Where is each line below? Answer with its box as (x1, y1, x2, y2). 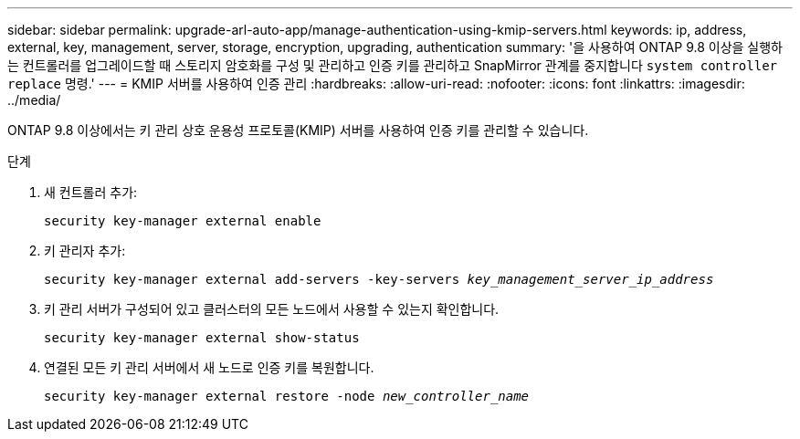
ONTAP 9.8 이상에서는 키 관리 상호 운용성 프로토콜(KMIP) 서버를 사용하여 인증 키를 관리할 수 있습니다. (7, 122, 589, 138)
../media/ (7, 92, 61, 108)
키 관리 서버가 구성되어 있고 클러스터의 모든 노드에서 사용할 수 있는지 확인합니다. (44, 301, 500, 317)
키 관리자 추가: (44, 243, 126, 258)
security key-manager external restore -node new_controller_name (44, 389, 530, 403)
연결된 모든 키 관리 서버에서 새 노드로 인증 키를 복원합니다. (44, 360, 374, 375)
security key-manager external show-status (44, 330, 360, 345)
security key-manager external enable (44, 214, 321, 228)
